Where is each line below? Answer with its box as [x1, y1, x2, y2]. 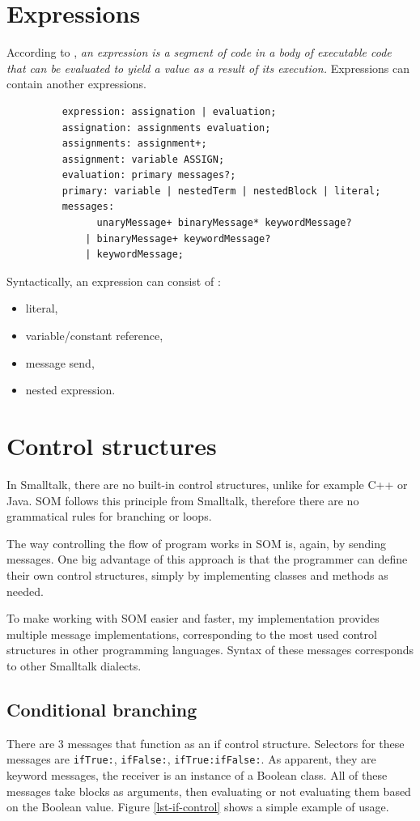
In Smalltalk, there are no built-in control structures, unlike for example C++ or [6, 475, 408, 492]
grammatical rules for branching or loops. [6, 508, 212, 525]
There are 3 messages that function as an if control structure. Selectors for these [6, 734, 405, 751]
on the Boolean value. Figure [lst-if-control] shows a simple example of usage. [6, 798, 389, 815]
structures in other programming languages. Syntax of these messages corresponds [6, 641, 414, 658]
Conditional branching [6, 696, 197, 721]
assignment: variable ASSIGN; [62, 153, 225, 165]
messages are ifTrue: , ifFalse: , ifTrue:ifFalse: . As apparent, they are [6, 751, 376, 768]
